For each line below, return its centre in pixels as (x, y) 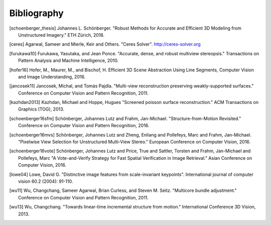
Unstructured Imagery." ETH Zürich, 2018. (61, 35)
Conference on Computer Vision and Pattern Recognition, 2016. (84, 126)
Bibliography (36, 13)
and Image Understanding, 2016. (52, 77)
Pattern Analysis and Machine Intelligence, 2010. (69, 61)
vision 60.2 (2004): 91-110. (46, 181)
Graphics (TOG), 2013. (41, 109)
